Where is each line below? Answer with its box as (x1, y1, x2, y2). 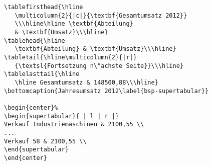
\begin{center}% (4, 104, 58, 111)
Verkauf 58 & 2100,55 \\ (4, 137, 87, 145)
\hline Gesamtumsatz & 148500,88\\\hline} (15, 78, 158, 86)
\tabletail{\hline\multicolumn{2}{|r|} (4, 53, 137, 61)
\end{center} (4, 154, 47, 161)
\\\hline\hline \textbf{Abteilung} (15, 20, 133, 28)
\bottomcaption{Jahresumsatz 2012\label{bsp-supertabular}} (4, 87, 209, 95)
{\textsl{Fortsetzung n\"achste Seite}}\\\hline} (15, 62, 183, 69)
